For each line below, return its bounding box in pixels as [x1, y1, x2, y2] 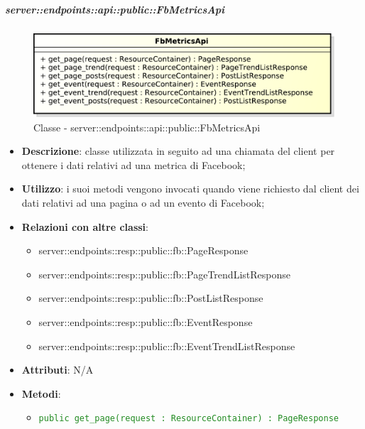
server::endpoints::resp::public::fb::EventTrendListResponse [38, 338, 295, 353]
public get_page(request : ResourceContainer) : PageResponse [38, 413, 339, 424]
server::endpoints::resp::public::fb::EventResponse [38, 314, 253, 329]
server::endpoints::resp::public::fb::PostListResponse [38, 290, 263, 305]
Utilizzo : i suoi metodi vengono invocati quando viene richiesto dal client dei [21, 181, 359, 196]
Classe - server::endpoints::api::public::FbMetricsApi [33, 119, 261, 134]
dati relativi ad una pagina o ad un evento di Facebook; [21, 195, 265, 210]
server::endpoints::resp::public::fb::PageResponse [38, 243, 249, 258]
